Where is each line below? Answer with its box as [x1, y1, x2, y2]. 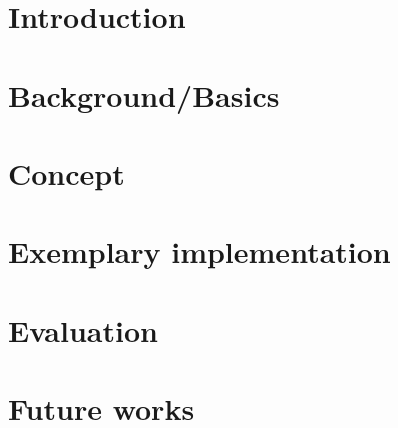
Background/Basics [8, 74, 280, 115]
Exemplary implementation [8, 231, 391, 272]
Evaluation [8, 309, 158, 350]
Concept [8, 152, 125, 193]
